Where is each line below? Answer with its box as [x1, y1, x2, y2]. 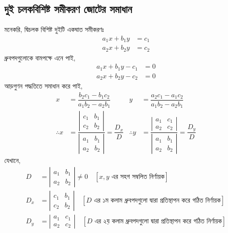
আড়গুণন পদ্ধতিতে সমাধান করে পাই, [4, 81, 83, 91]
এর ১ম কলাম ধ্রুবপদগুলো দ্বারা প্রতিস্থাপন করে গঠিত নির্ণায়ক [94, 197, 221, 204]
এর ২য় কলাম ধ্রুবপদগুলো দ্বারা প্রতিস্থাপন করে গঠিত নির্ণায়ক [94, 218, 222, 225]
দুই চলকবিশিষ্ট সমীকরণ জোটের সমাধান [4, 1, 132, 16]
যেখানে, [4, 155, 21, 165]
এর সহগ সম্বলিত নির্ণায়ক [112, 173, 165, 180]
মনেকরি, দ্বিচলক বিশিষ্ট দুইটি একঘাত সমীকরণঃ [4, 24, 104, 34]
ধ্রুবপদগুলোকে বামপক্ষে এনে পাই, [4, 52, 76, 62]
